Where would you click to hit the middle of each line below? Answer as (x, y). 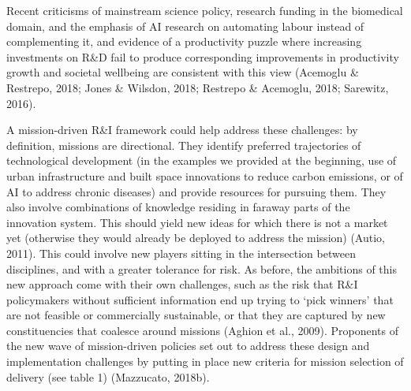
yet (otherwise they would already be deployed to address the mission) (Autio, (196, 238)
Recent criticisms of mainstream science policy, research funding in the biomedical (205, 10)
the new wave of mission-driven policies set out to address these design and (188, 346)
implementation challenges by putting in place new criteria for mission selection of (205, 361)
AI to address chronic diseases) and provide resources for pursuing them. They (196, 191)
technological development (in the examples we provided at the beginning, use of (202, 160)
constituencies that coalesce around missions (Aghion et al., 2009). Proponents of (203, 330)
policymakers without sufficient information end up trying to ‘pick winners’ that (200, 299)
